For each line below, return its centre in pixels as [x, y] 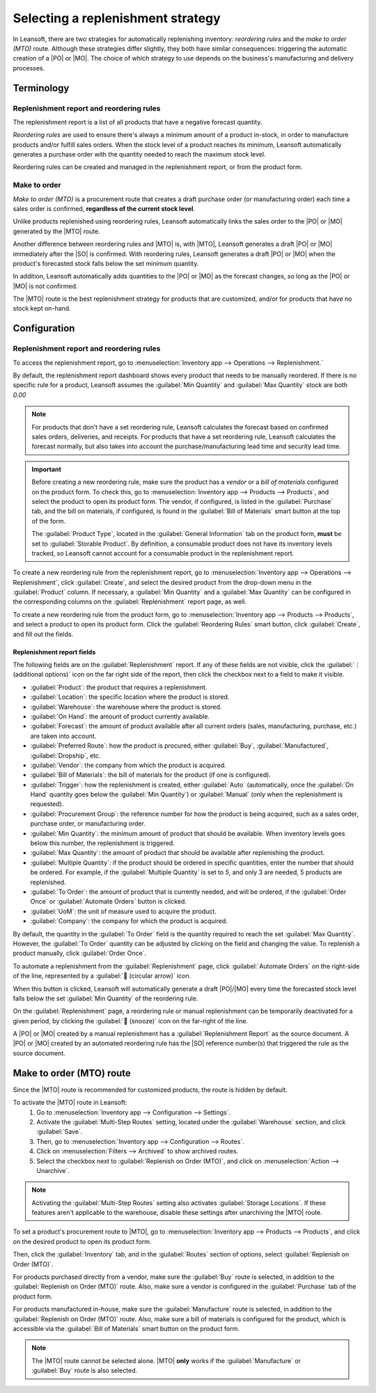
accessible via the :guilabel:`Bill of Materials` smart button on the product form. [126, 1328]
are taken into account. [63, 736]
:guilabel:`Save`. [60, 1132]
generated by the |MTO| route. [57, 231]
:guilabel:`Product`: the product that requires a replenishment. [119, 687]
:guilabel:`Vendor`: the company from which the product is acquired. [128, 765]
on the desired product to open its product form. [82, 1241]
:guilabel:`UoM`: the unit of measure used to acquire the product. [124, 911]
